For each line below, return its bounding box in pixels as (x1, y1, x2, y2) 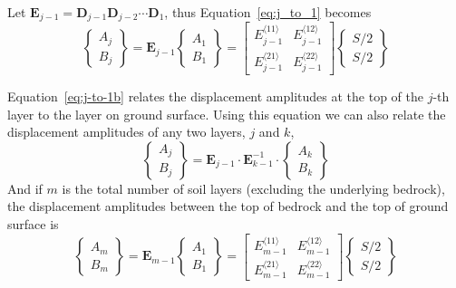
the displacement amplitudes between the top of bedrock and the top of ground (7, 197, 449, 216)
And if (7, 178, 43, 197)
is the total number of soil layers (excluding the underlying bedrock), (62, 178, 445, 197)
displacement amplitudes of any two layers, (7, 122, 246, 141)
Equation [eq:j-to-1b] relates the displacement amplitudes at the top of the (7, 86, 423, 105)
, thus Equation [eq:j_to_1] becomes (164, 3, 372, 21)
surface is (7, 214, 59, 233)
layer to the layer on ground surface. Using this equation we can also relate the (7, 104, 446, 123)
